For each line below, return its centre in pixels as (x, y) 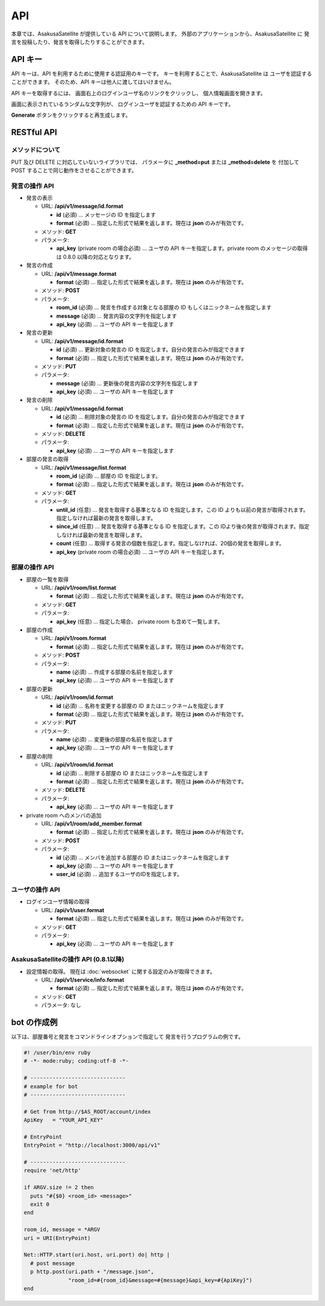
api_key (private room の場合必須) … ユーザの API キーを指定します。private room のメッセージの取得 (182, 248)
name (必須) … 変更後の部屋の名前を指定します (115, 739)
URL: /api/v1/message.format (79, 273)
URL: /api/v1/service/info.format (83, 980)
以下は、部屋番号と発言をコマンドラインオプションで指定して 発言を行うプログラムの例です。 (127, 1037)
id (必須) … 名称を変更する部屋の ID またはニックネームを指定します (141, 706)
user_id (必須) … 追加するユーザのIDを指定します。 (119, 874)
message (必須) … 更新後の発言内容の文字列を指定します (127, 383)
